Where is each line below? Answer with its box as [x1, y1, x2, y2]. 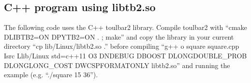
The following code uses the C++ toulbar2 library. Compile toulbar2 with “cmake [4, 22, 247, 32]
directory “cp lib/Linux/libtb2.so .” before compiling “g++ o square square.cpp [4, 41, 239, 51]
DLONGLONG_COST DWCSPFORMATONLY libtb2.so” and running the [4, 60, 230, 70]
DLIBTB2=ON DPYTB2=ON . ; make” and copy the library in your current [4, 31, 234, 41]
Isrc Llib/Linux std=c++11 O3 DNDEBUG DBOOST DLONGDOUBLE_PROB [4, 50, 247, 60]
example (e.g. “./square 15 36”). [4, 69, 98, 80]
